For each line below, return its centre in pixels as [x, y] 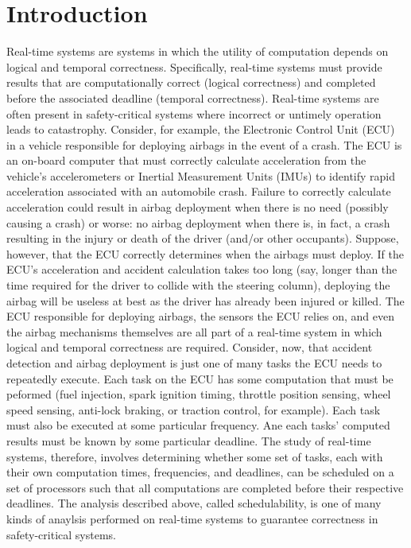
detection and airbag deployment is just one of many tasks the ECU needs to [194, 363]
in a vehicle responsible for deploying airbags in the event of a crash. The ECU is [204, 144]
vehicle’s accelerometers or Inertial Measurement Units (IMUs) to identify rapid [201, 175]
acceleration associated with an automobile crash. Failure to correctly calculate [199, 191]
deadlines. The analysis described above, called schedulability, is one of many [194, 503]
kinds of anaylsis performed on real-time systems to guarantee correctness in [192, 518]
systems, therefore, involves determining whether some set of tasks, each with [195, 456]
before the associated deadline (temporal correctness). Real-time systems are [193, 97]
